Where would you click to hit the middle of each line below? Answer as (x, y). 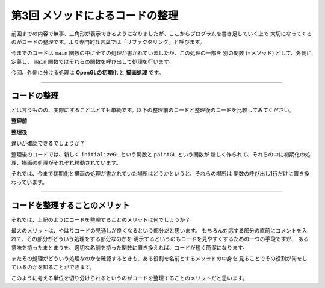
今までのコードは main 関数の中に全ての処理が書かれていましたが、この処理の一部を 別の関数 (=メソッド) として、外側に (162, 53)
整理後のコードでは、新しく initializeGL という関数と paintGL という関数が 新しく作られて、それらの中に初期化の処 (161, 154)
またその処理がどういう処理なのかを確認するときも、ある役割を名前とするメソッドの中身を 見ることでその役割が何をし (159, 259)
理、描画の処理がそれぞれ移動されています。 (66, 162)
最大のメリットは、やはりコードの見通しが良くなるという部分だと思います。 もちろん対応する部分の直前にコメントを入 (159, 231)
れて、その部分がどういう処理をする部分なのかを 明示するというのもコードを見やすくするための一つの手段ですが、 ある (160, 239)
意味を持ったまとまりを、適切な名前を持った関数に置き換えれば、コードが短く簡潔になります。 (129, 247)
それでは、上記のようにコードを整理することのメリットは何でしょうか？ (101, 219)
